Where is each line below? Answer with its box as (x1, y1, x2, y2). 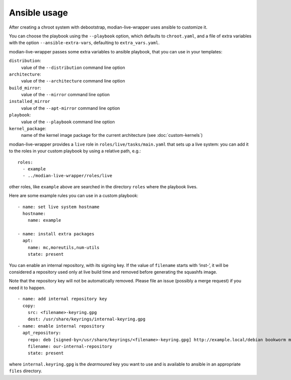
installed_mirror (9, 99, 50, 104)
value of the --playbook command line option (21, 119, 115, 125)
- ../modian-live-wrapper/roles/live (22, 173, 113, 179)
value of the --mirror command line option (21, 92, 110, 98)
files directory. (9, 368, 42, 374)
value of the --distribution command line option (21, 65, 126, 70)
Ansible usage (9, 7, 68, 18)
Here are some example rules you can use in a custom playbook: (9, 193, 138, 198)
